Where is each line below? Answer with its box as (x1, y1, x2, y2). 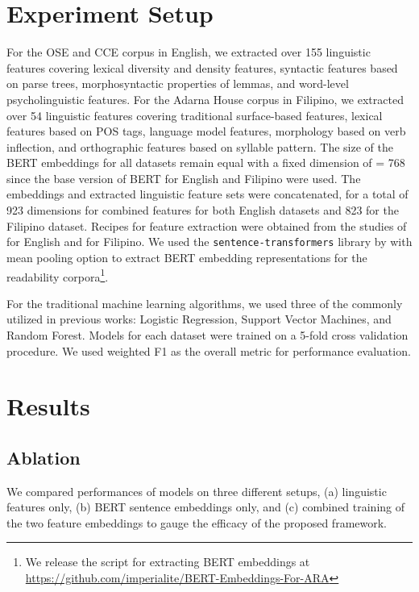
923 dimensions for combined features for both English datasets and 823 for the (6, 202, 399, 219)
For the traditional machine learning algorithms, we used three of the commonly (6, 294, 403, 311)
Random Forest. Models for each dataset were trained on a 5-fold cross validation (6, 326, 409, 343)
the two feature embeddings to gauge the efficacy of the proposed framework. (6, 514, 387, 531)
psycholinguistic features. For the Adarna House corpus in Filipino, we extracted (6, 90, 404, 107)
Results (6, 390, 90, 423)
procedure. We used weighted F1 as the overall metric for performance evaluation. (6, 342, 411, 359)
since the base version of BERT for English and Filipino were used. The (6, 169, 361, 186)
